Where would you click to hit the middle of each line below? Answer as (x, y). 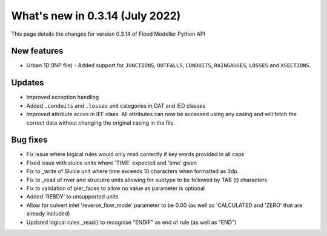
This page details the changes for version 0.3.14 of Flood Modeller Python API (108, 34)
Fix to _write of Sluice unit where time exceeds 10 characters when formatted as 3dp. (133, 171)
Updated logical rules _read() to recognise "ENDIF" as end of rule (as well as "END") (131, 222)
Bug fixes (29, 140)
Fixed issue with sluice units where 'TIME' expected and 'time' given (111, 163)
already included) (48, 214)
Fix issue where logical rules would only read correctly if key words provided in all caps (135, 154)
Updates (28, 83)
